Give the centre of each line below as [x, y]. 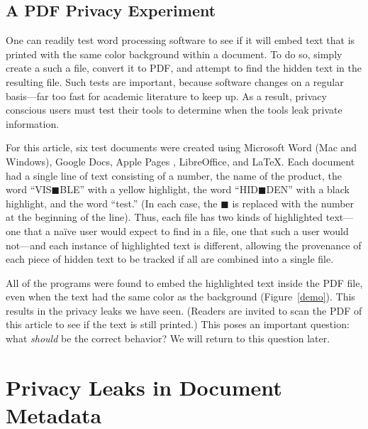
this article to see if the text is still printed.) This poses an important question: [178, 324]
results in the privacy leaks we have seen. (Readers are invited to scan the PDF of [184, 310]
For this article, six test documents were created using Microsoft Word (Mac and [182, 147]
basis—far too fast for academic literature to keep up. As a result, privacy [166, 96]
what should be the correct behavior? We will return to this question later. [168, 338]
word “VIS [29, 189]
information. [33, 123]
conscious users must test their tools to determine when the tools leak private [174, 110]
